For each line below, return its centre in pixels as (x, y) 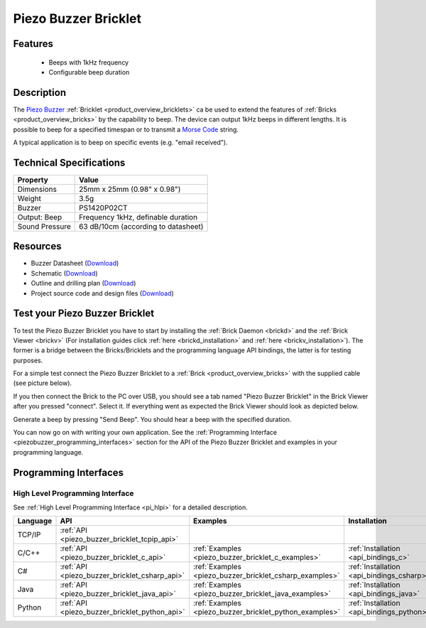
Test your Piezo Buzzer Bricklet (84, 314)
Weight (29, 198)
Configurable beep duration (89, 72)
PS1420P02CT (103, 207)
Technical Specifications (69, 162)
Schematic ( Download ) (65, 273)
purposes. (28, 360)
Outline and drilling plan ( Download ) (83, 283)
